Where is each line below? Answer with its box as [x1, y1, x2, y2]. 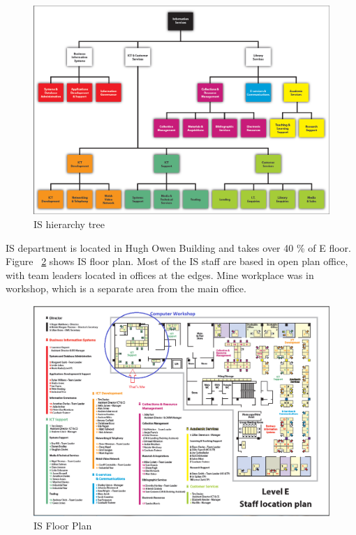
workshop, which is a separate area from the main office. [6, 281, 246, 296]
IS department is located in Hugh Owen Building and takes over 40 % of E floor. [6, 240, 351, 255]
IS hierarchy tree [34, 216, 105, 231]
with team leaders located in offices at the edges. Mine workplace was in [6, 267, 314, 282]
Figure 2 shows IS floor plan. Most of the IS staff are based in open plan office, [6, 254, 348, 269]
